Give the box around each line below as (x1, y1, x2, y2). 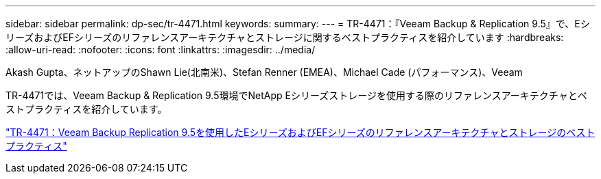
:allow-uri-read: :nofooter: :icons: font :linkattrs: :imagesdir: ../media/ (5, 44, 316, 55)
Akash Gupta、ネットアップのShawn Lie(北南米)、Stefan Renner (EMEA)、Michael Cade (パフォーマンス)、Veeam (5, 66, 523, 78)
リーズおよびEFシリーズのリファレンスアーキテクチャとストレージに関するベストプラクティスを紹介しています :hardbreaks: (5, 31, 564, 43)
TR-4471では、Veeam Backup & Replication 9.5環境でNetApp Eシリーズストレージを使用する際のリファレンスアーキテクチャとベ (5, 89, 587, 101)
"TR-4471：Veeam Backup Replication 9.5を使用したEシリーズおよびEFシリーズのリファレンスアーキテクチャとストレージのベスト (5, 126, 596, 138)
